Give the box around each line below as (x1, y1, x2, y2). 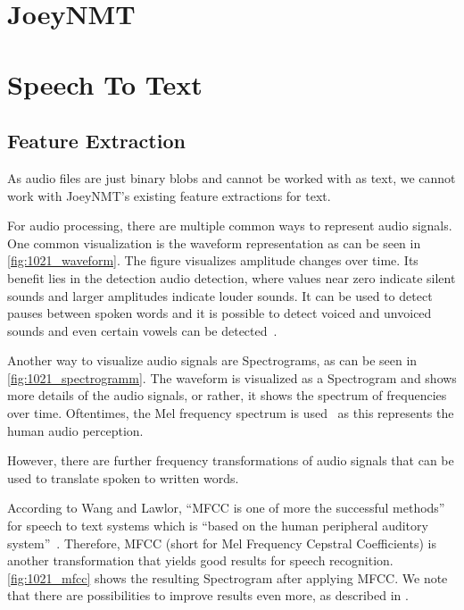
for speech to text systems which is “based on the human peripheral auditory (7, 516, 428, 535)
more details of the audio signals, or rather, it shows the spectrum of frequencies (7, 386, 447, 405)
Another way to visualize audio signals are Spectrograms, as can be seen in (7, 351, 418, 370)
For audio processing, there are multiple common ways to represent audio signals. (7, 216, 452, 235)
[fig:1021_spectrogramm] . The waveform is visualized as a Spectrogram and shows (7, 368, 457, 387)
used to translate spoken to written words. (7, 468, 239, 487)
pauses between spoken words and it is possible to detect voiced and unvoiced (7, 304, 432, 322)
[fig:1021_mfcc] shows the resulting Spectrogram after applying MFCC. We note (7, 568, 448, 587)
